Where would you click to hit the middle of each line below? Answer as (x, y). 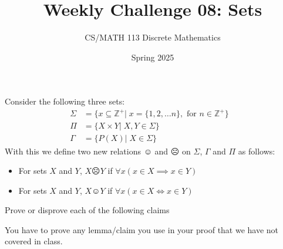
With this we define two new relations (73, 151)
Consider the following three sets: (65, 101)
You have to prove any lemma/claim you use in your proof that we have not (142, 229)
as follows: (257, 151)
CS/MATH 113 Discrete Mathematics (153, 37)
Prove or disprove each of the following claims (87, 210)
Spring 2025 (153, 57)
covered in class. (34, 241)
